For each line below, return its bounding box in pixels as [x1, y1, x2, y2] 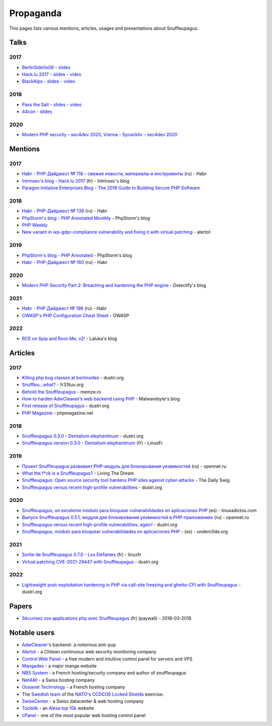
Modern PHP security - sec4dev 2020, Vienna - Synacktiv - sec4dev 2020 [22, 132, 177, 138]
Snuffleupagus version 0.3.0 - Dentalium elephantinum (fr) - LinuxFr [22, 440, 163, 446]
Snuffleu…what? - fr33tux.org [22, 381, 84, 388]
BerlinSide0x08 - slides [22, 64, 71, 70]
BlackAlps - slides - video [22, 78, 76, 84]
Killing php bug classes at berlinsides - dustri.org [22, 374, 124, 380]
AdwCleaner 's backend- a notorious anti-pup [22, 641, 116, 648]
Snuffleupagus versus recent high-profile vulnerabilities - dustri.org [22, 484, 162, 490]
